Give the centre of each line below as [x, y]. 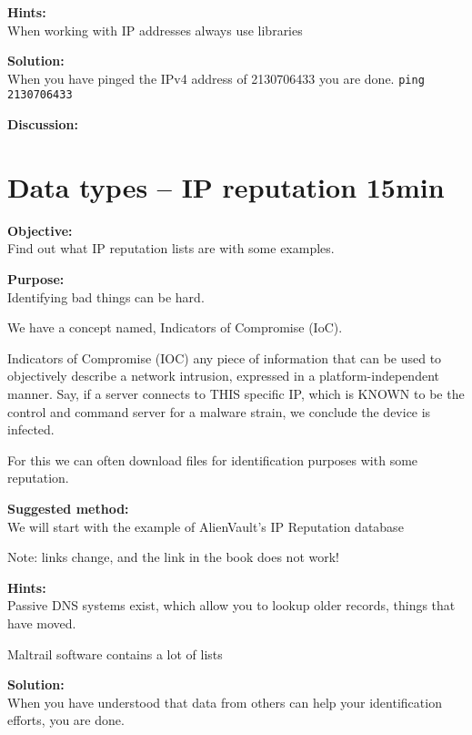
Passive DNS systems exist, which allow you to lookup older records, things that [231, 605]
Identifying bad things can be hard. [106, 296]
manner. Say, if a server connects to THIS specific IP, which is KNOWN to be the [236, 393]
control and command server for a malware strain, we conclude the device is [219, 411]
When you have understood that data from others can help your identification [225, 702]
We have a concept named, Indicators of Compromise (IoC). [175, 327]
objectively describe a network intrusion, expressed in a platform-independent [223, 376]
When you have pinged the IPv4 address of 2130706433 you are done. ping [216, 78]
